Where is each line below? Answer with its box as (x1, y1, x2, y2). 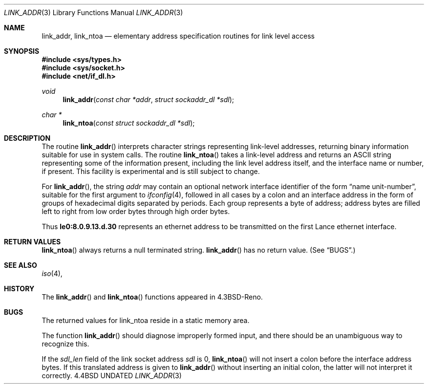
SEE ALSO (4, 261, 37, 269)
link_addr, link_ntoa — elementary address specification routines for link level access (42, 32, 315, 40)
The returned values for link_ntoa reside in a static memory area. (42, 316, 250, 324)
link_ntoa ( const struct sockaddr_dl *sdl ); (63, 119, 195, 127)
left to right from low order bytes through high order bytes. (42, 207, 230, 216)
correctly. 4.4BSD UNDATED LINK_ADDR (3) (42, 371, 182, 380)
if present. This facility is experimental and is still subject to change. (42, 167, 260, 175)
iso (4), (42, 269, 63, 278)
